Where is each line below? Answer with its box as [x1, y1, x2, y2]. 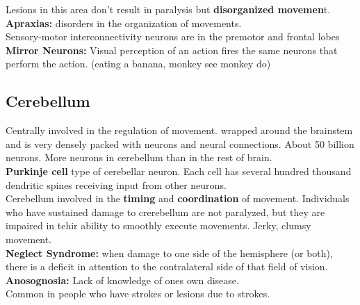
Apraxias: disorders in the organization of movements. [6, 15, 242, 30]
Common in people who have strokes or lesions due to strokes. [6, 286, 270, 301]
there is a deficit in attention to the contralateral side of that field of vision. [6, 259, 328, 274]
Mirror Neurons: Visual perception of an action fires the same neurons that [6, 42, 338, 57]
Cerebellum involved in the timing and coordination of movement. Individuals [6, 191, 350, 206]
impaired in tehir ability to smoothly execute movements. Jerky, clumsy [6, 218, 311, 233]
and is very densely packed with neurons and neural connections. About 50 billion [6, 136, 354, 151]
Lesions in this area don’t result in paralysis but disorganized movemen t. [6, 2, 331, 16]
